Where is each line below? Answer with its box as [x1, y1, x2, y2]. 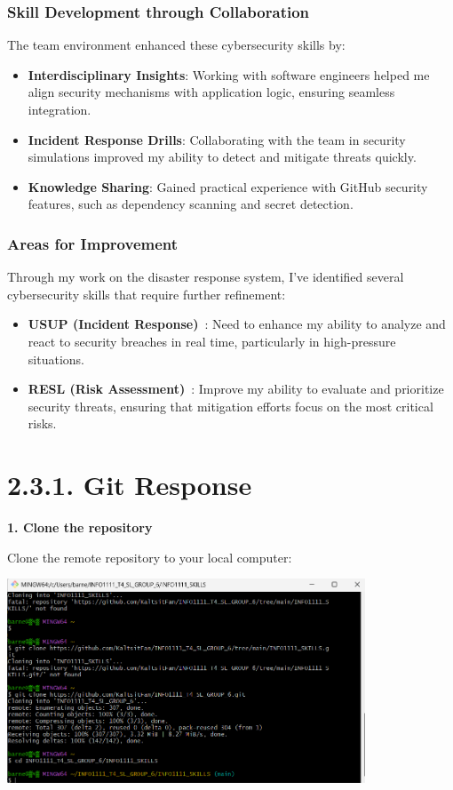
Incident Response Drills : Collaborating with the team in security [28, 130, 406, 148]
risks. [28, 414, 57, 433]
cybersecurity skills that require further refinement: [7, 284, 286, 303]
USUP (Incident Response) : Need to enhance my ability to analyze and [28, 315, 446, 333]
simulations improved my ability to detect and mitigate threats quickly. [28, 148, 417, 166]
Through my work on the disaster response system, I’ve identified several [7, 267, 404, 286]
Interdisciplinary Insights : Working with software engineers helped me [28, 65, 430, 84]
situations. [28, 349, 84, 368]
